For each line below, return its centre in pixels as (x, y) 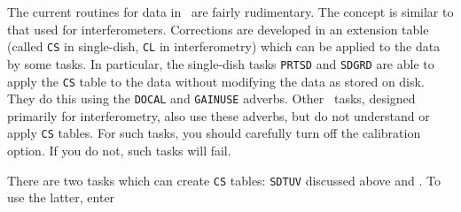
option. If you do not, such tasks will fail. (119, 151)
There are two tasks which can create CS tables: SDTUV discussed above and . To (224, 180)
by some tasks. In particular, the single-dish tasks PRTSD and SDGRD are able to (221, 63)
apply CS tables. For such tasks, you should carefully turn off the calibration (214, 133)
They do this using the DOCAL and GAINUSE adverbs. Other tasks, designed (211, 98)
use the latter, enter (61, 197)
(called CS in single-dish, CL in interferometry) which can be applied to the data (224, 46)
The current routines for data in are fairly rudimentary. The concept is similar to (230, 11)
